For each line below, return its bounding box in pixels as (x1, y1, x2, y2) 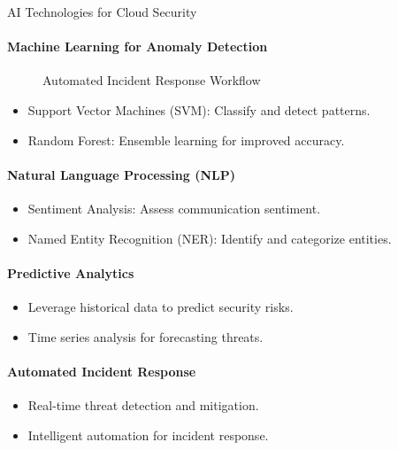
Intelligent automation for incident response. (27, 425, 269, 444)
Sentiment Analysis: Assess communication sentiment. (27, 198, 321, 217)
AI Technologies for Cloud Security (7, 3, 197, 20)
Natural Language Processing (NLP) (7, 165, 236, 183)
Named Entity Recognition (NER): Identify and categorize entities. (27, 229, 392, 247)
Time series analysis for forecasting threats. (27, 327, 264, 345)
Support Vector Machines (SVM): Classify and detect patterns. (27, 100, 371, 119)
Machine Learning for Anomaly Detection (7, 37, 268, 56)
